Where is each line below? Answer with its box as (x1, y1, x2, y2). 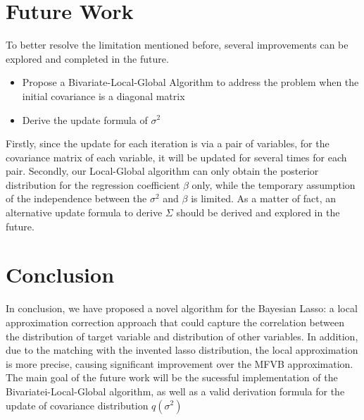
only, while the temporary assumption (192, 177, 356, 192)
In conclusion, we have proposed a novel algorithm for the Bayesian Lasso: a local (6, 301, 358, 316)
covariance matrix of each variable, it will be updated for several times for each (6, 149, 347, 164)
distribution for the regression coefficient (6, 177, 180, 192)
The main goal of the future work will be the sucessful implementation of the (6, 370, 338, 385)
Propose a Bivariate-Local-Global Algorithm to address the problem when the (22, 75, 359, 89)
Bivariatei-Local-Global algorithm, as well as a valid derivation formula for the (6, 383, 345, 398)
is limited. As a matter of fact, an (191, 191, 337, 206)
